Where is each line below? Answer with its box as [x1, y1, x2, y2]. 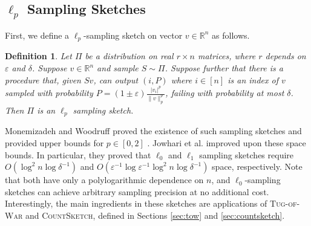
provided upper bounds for [5, 136, 104, 149]
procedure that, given [5, 73, 81, 86]
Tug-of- [270, 197, 300, 210]
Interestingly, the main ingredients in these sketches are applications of [5, 197, 267, 210]
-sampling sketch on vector [83, 28, 183, 41]
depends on [265, 50, 306, 62]
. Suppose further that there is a [165, 62, 283, 74]
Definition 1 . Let [5, 50, 72, 62]
